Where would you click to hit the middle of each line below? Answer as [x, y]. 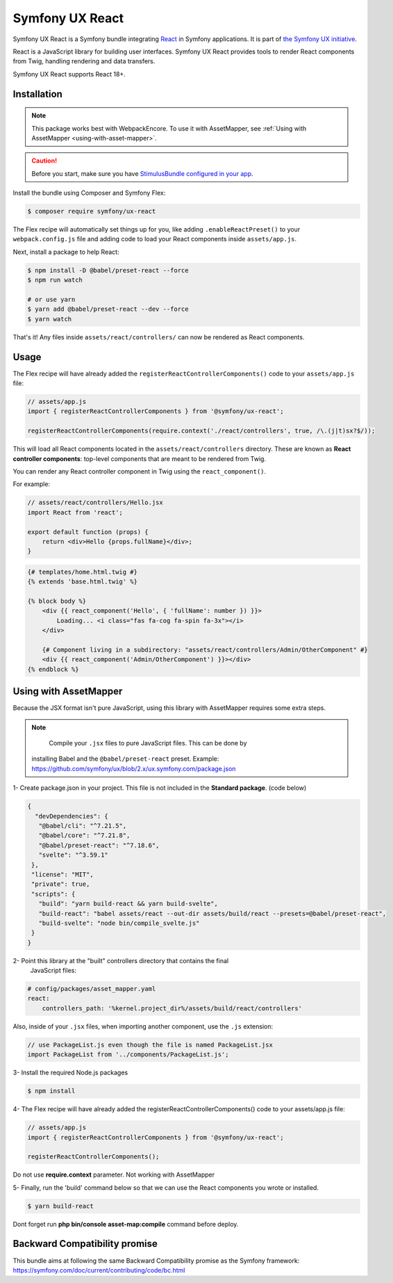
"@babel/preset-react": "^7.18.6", [99, 845]
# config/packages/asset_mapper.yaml [92, 989]
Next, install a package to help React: [66, 252]
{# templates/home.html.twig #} [83, 572]
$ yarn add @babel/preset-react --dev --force [108, 309]
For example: [32, 484]
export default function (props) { [88, 532]
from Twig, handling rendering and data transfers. [84, 61]
